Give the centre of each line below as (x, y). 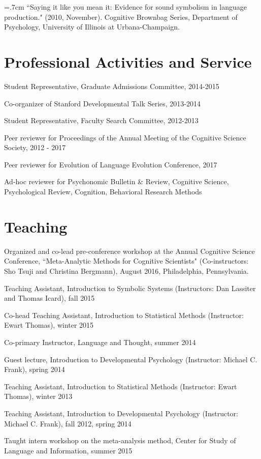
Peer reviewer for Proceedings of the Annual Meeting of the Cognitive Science (125, 137)
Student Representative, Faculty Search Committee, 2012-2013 (101, 120)
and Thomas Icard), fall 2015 (50, 298)
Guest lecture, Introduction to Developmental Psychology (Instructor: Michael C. (131, 359)
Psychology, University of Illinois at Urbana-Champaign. (92, 27)
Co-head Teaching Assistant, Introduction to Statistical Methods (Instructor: (124, 315)
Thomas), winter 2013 (38, 396)
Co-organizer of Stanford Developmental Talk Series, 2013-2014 (102, 103)
